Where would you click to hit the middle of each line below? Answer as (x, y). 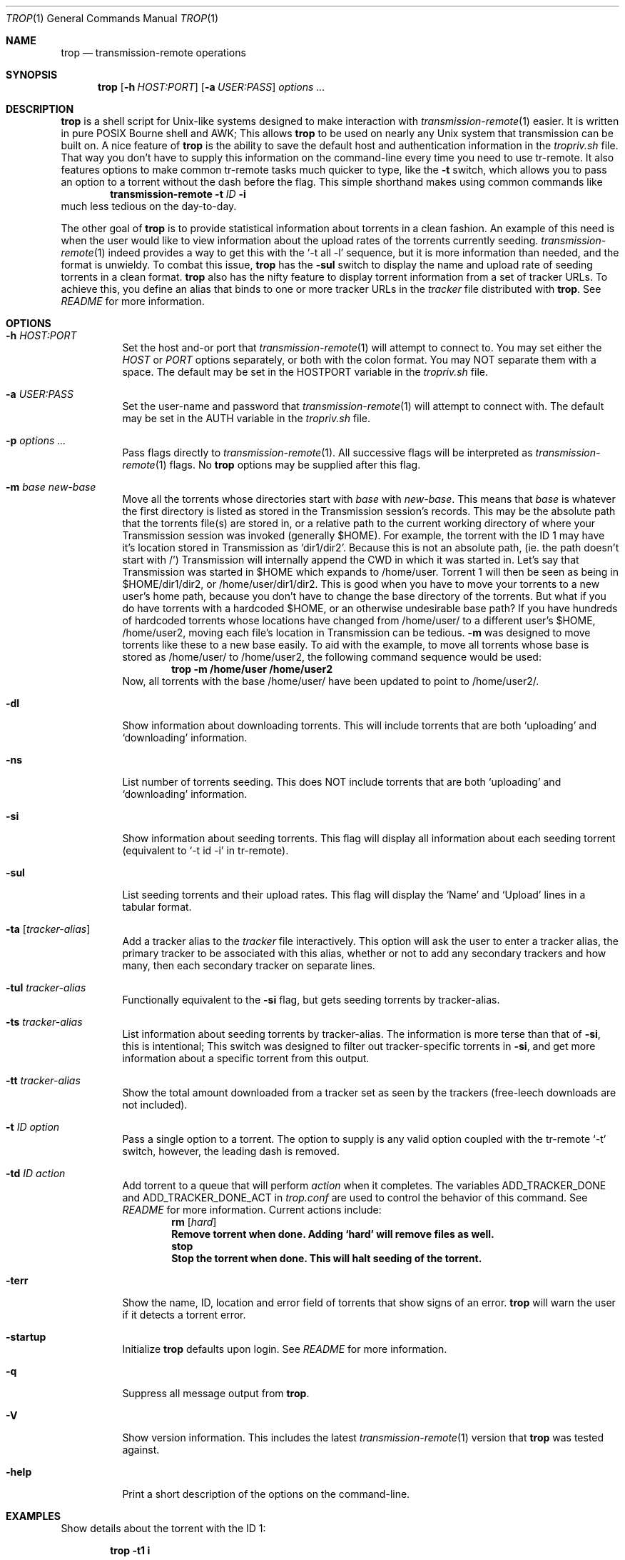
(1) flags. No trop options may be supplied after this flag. (288, 465)
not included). (155, 1105)
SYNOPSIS (32, 75)
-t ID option (33, 1127)
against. (141, 1450)
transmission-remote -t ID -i (178, 194)
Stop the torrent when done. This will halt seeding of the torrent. (327, 1258)
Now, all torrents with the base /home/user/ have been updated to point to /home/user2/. (331, 681)
